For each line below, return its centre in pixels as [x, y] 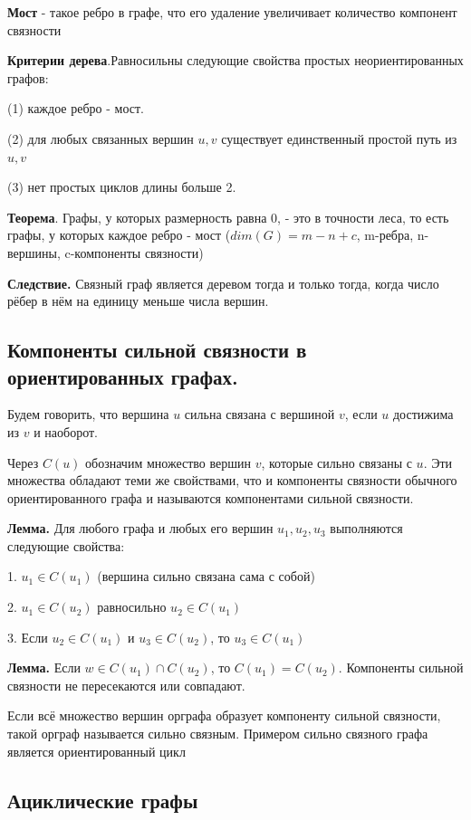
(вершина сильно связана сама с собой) [206, 576]
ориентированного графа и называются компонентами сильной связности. [211, 497]
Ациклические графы [103, 800]
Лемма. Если [44, 667]
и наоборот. [66, 431]
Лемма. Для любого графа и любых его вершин [140, 528]
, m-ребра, [385, 235]
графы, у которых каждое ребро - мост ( [119, 235]
